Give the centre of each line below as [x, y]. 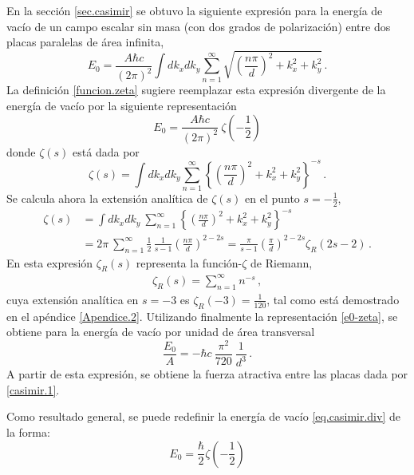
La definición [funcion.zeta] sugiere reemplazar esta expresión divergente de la [196, 90]
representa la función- [189, 262]
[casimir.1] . [33, 389]
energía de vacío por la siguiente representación [122, 105]
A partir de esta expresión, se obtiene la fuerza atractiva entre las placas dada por [207, 374]
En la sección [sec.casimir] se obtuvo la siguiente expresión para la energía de [195, 10]
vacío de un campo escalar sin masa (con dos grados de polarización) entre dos [199, 26]
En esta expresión [50, 262]
